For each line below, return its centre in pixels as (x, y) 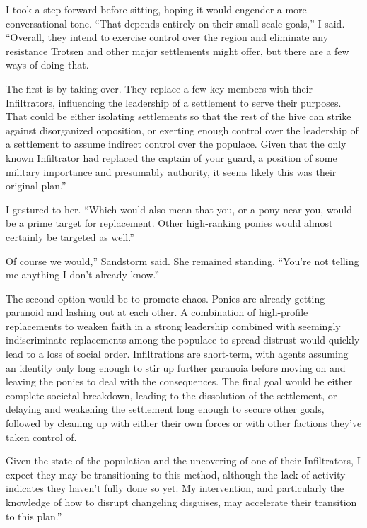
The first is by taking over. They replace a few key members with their (159, 88)
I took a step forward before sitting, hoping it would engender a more (156, 9)
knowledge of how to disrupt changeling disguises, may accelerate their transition (181, 502)
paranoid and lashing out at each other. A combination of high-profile (157, 312)
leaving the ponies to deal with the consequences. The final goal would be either (179, 381)
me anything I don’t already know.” (83, 275)
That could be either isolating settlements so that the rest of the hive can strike (179, 116)
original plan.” (36, 186)
